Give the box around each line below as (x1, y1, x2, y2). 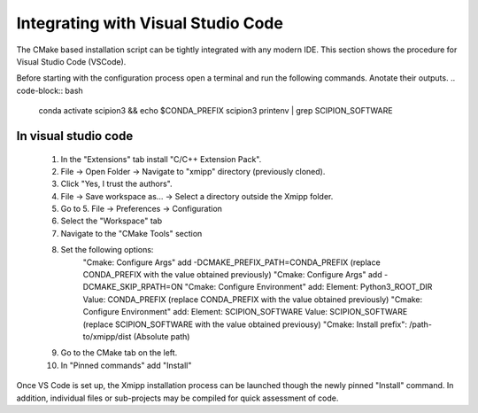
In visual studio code (16, 129, 134, 144)
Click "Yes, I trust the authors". (60, 178, 173, 190)
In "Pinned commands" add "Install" (60, 360, 192, 370)
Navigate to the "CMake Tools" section (60, 228, 203, 238)
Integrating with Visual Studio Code (16, 13, 283, 33)
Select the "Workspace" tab (60, 215, 163, 226)
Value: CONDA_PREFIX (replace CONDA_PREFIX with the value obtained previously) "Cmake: (82, 293, 423, 305)
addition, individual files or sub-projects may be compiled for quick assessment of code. (16, 393, 339, 403)
